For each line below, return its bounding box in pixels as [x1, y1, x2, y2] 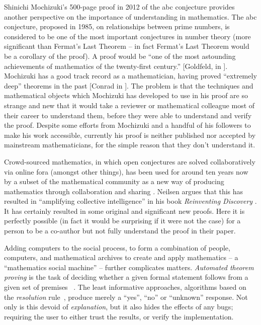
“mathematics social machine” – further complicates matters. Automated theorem [4, 262, 254, 272]
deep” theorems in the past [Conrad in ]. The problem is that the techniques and [4, 80, 253, 91]
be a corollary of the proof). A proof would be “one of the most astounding [4, 50, 236, 61]
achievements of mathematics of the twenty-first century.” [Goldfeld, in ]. [4, 60, 228, 71]
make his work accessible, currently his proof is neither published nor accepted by [4, 129, 256, 140]
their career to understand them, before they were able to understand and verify [4, 110, 252, 120]
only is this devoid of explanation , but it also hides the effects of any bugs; [4, 301, 233, 312]
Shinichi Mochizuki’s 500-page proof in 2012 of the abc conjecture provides [4, 2, 235, 12]
